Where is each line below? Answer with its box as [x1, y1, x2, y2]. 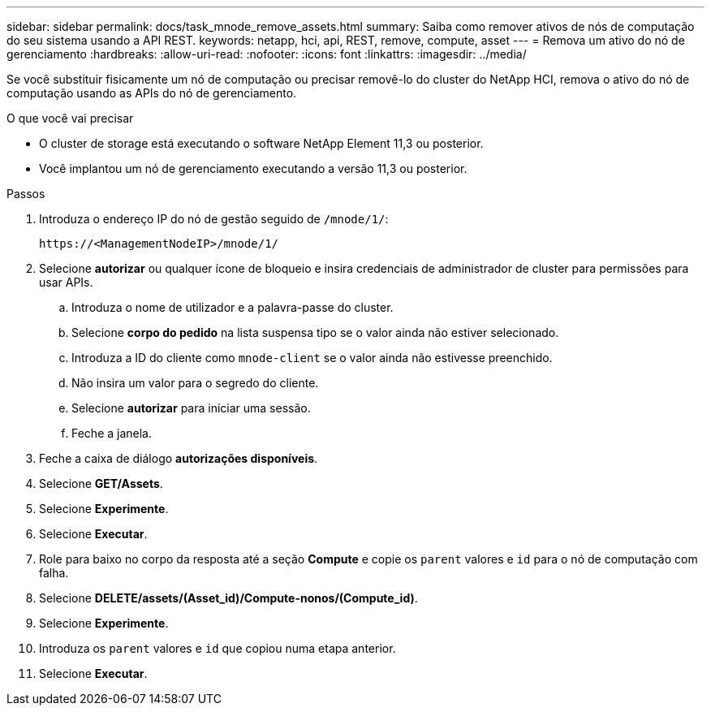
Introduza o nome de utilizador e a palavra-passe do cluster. [71, 300, 394, 314]
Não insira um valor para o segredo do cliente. [71, 376, 319, 390]
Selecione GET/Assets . [39, 477, 163, 490]
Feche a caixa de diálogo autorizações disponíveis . [39, 451, 318, 465]
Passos [6, 187, 45, 201]
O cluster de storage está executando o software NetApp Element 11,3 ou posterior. [39, 136, 484, 150]
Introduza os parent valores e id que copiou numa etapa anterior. [39, 641, 396, 655]
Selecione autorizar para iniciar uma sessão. [71, 401, 311, 415]
